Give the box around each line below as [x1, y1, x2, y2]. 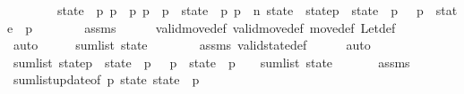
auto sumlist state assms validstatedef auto [13, 35, 371, 54]
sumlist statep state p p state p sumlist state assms [13, 52, 410, 71]
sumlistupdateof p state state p [13, 70, 200, 89]
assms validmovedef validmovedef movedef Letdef [84, 18, 396, 36]
